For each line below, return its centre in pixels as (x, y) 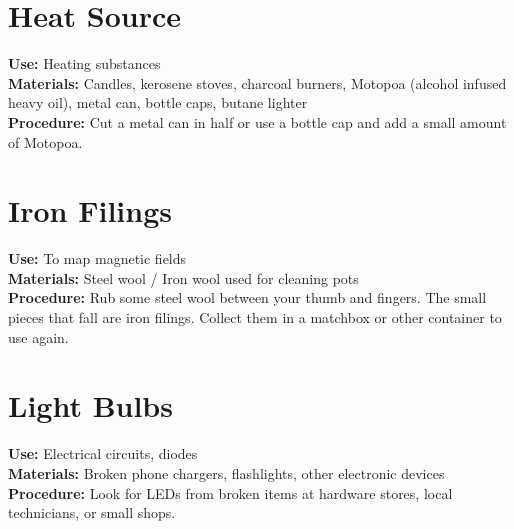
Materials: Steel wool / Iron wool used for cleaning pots (183, 277)
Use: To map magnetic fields (97, 258)
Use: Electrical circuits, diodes (103, 453)
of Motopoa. (45, 141)
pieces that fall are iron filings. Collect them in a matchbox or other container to (255, 317)
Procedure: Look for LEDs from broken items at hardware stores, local (230, 492)
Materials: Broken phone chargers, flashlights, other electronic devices (226, 472)
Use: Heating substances (84, 63)
